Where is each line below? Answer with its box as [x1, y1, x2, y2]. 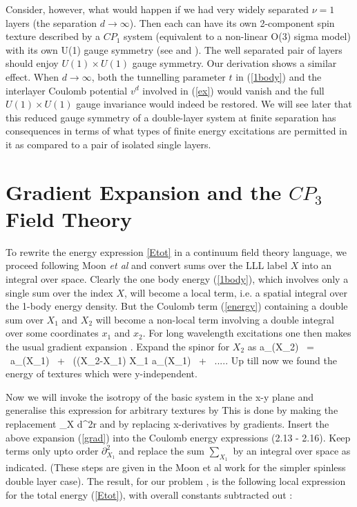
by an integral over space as [233, 444, 351, 458]
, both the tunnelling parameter [91, 69, 226, 83]
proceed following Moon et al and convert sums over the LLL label [6, 258, 288, 272]
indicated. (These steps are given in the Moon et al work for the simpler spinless [6, 460, 346, 475]
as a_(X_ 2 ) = [247, 339, 314, 353]
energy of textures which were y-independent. [6, 366, 197, 381]
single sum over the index [6, 285, 113, 299]
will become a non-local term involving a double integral [95, 312, 334, 326]
